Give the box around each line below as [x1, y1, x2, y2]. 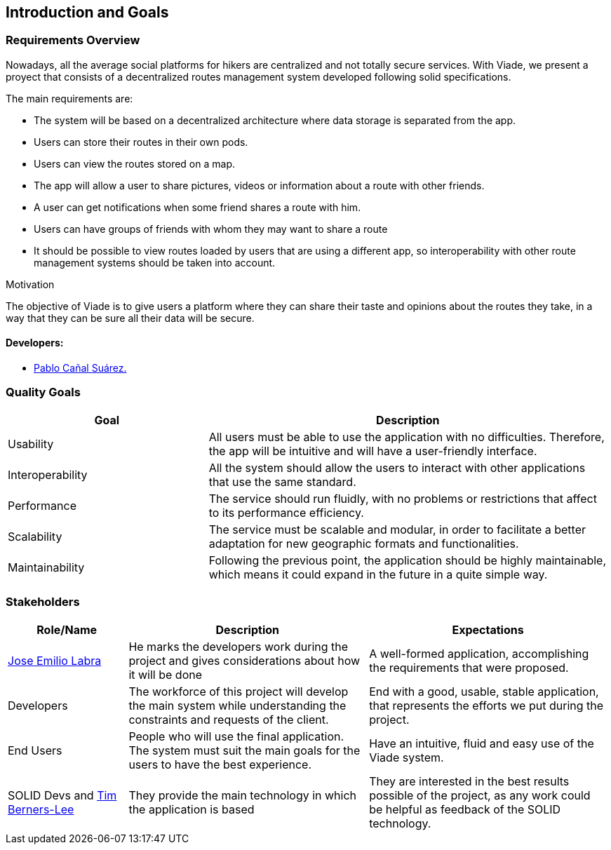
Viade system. [369, 750, 444, 764]
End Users [8, 743, 62, 757]
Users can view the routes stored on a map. [34, 157, 236, 170]
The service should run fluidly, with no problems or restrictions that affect [208, 491, 597, 506]
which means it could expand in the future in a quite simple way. [208, 567, 548, 581]
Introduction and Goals [6, 4, 169, 21]
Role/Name [36, 622, 98, 637]
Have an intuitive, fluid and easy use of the [369, 736, 594, 750]
